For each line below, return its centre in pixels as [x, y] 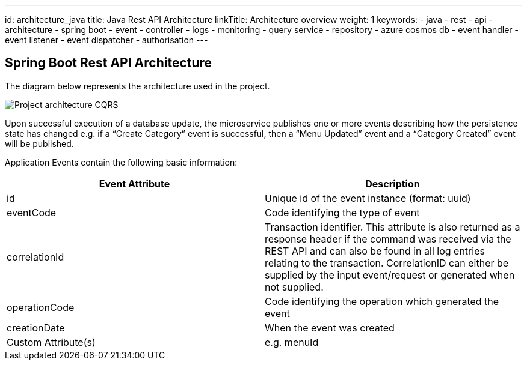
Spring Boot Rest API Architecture [109, 63]
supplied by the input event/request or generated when [390, 275]
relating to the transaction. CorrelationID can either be [387, 263]
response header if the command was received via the [388, 239]
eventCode [32, 212]
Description [393, 183]
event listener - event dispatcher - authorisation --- [106, 40]
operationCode [41, 307]
